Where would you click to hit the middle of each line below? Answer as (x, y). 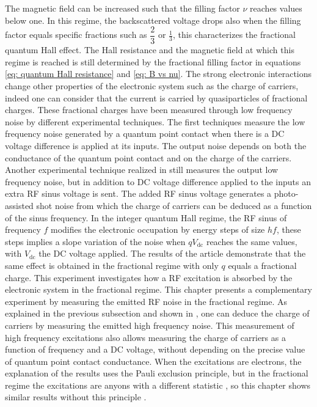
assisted (19, 205)
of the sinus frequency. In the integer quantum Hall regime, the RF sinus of (146, 217)
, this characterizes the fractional (234, 35)
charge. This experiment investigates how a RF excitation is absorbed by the (149, 277)
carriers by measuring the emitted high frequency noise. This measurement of (150, 325)
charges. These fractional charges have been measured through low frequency (149, 110)
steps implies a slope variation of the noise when (95, 241)
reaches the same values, (252, 241)
